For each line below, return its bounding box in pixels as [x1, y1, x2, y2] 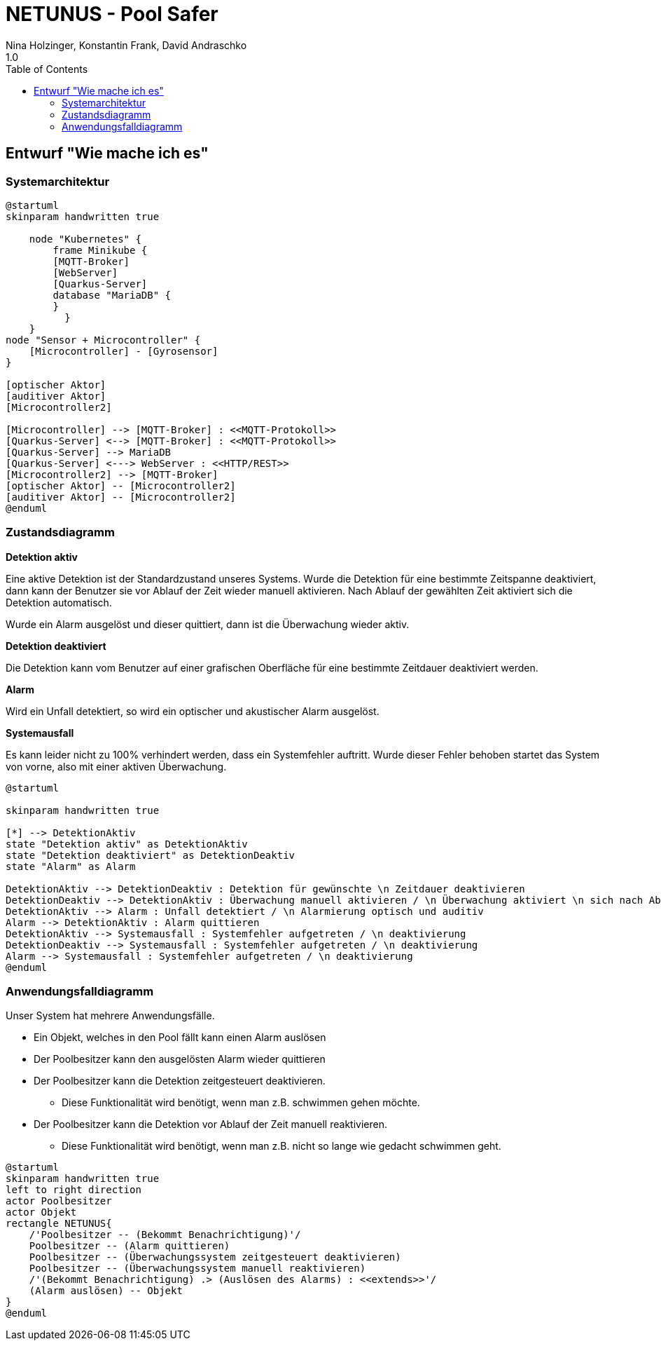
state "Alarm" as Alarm [6, 860, 136, 872]
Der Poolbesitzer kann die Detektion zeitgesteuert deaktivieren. [34, 1075, 326, 1087]
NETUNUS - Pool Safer [6, 2, 218, 26]
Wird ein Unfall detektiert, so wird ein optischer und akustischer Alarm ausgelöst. [6, 705, 380, 717]
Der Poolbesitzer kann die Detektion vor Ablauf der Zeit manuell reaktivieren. [34, 1118, 387, 1131]
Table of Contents [6, 62, 88, 75]
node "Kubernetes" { [29, 233, 141, 245]
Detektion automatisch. [6, 596, 112, 609]
